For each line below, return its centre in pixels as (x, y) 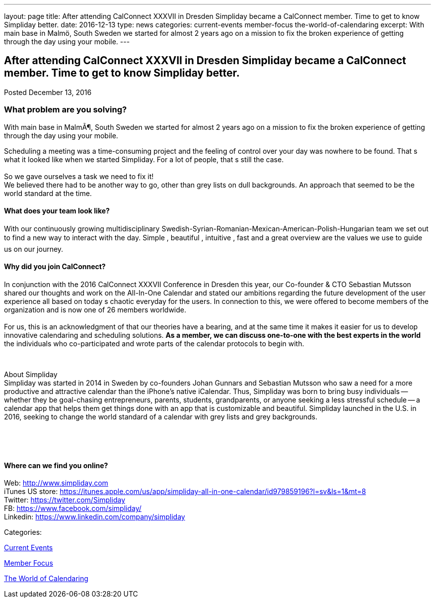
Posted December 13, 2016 (48, 92)
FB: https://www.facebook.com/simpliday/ (73, 508)
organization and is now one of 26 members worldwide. (95, 310)
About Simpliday (31, 375)
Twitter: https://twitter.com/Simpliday (65, 500)
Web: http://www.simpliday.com (56, 483)
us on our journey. (34, 249)
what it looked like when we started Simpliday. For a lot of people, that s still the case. (144, 159)
